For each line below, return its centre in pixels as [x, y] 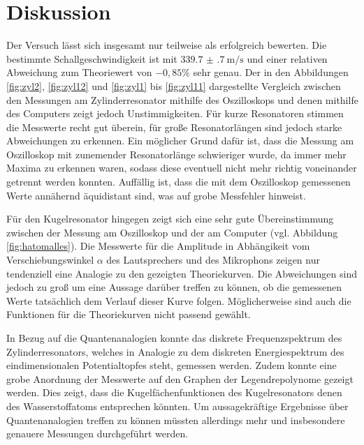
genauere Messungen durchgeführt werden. [97, 433]
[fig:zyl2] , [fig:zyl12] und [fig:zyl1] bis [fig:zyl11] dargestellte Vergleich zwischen [174, 85]
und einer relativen [287, 58]
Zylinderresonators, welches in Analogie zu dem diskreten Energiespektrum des [175, 351]
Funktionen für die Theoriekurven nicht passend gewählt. [129, 314]
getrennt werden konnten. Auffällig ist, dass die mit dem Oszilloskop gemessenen [179, 182]
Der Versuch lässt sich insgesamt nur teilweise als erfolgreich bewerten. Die [167, 45]
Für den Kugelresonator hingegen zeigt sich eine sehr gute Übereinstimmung [170, 219]
